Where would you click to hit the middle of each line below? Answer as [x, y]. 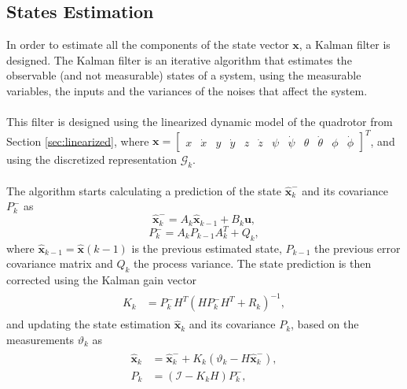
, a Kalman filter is [345, 44]
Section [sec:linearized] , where [78, 141]
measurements [40, 339]
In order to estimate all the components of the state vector [148, 44]
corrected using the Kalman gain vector [102, 280]
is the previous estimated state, [207, 248]
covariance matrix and [60, 263]
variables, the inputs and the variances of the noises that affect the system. [187, 90]
